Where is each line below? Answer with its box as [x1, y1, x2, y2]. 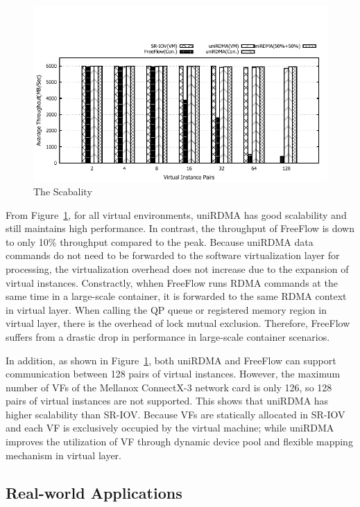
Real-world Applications [6, 481, 182, 503]
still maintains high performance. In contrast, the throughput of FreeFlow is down [6, 221, 354, 235]
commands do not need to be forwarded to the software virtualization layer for [6, 248, 340, 263]
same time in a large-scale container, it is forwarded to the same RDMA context [6, 289, 347, 303]
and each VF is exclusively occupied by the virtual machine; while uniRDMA [6, 420, 334, 435]
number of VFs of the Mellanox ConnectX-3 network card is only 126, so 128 [6, 380, 332, 394]
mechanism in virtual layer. [6, 447, 121, 462]
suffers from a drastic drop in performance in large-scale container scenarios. [6, 329, 330, 344]
